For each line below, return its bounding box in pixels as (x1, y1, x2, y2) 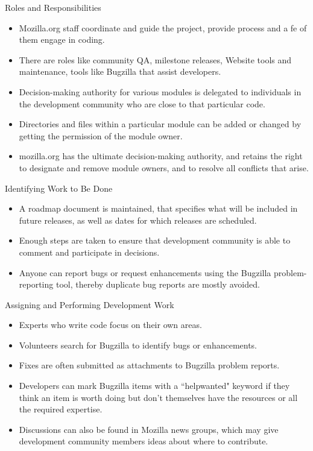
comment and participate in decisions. (19, 245, 160, 258)
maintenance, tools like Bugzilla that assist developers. (19, 65, 221, 78)
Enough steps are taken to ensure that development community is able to (19, 234, 291, 247)
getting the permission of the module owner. (19, 129, 183, 142)
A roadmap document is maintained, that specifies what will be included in (19, 202, 298, 215)
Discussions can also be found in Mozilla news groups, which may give (19, 423, 279, 435)
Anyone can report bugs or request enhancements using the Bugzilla (19, 266, 271, 279)
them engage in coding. (19, 33, 105, 46)
